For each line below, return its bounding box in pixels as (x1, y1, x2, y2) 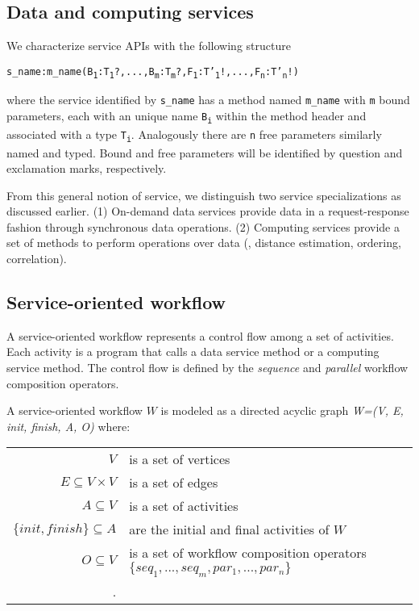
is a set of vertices (129, 450, 230, 469)
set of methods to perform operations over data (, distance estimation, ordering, (6, 234, 401, 251)
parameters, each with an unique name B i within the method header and (6, 107, 367, 125)
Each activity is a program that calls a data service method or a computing (6, 343, 380, 360)
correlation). (6, 250, 67, 267)
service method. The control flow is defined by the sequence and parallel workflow (6, 359, 409, 376)
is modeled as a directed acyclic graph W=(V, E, (160, 402, 404, 419)
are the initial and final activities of (129, 520, 330, 539)
